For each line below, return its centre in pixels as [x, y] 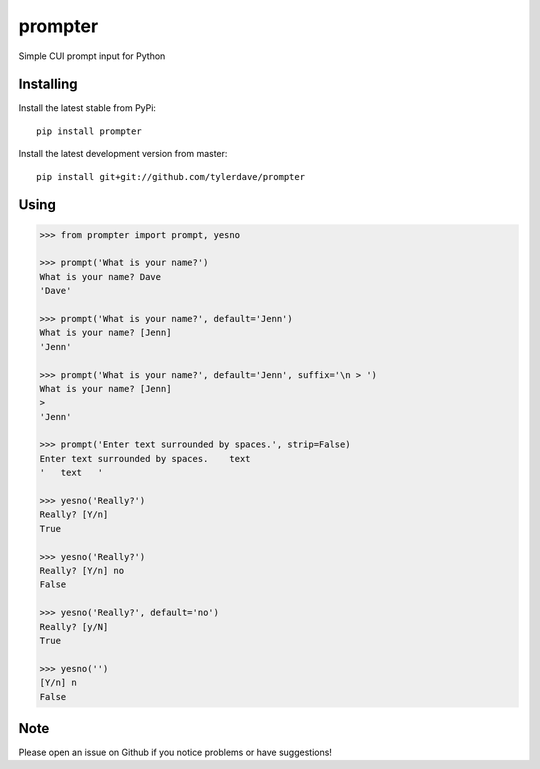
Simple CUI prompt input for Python [92, 56]
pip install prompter [89, 131]
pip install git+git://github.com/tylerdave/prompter [170, 176]
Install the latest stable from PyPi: [87, 108]
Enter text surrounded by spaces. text [145, 458]
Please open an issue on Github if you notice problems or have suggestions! [175, 752]
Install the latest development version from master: [123, 154]
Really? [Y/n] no [82, 570]
